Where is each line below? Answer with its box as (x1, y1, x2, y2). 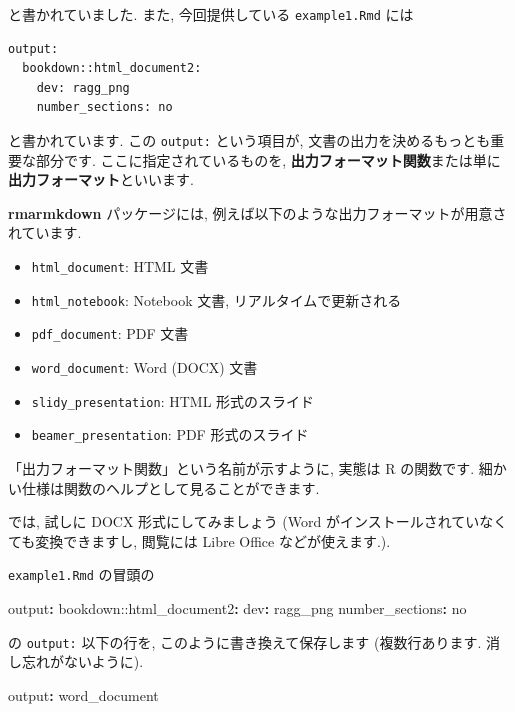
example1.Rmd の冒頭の (8, 564, 155, 585)
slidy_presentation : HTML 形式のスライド (31, 390, 315, 411)
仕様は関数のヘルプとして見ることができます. (21, 477, 320, 498)
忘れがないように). (21, 651, 144, 672)
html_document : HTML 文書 (31, 256, 209, 277)
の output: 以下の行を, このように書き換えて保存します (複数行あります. (8, 631, 482, 652)
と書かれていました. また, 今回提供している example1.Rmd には (8, 4, 414, 24)
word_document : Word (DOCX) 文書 (31, 357, 258, 378)
